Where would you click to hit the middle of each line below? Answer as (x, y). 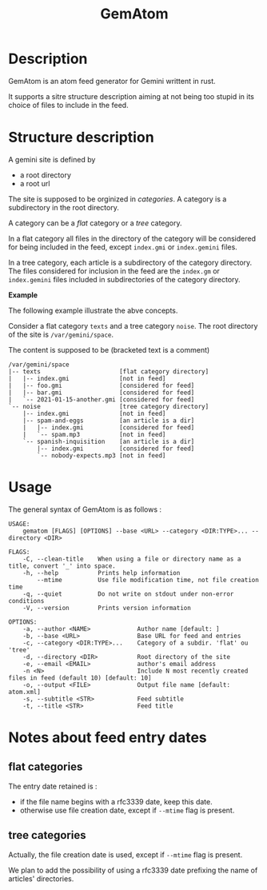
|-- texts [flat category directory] (109, 371)
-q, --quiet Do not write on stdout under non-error (128, 594)
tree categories (47, 835)
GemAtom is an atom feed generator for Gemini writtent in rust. (112, 81)
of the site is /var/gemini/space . (61, 334)
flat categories (46, 767)
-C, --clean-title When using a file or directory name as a (132, 559)
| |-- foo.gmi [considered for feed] (102, 385)
